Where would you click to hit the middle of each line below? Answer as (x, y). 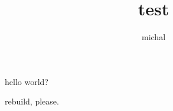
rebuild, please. (32, 101)
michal (154, 37)
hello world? (27, 81)
